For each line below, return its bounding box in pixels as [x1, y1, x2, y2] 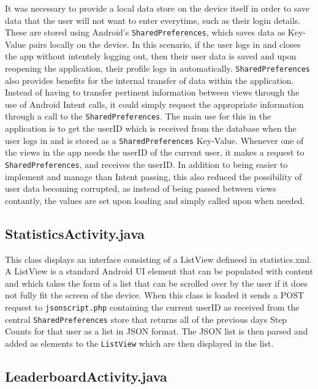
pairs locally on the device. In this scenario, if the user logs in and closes [28, 37, 301, 50]
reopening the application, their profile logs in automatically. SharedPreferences [5, 62, 311, 75]
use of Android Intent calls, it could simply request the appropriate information [5, 97, 304, 110]
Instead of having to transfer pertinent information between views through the [5, 86, 300, 99]
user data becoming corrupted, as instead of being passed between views [5, 182, 276, 195]
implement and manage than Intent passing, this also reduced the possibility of [5, 170, 302, 183]
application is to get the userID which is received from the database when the [5, 122, 297, 135]
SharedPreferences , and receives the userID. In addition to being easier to [5, 157, 288, 170]
